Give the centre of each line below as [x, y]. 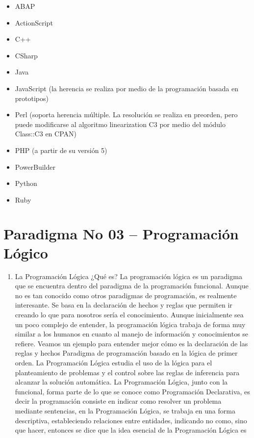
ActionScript [34, 22]
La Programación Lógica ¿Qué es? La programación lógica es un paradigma [128, 276]
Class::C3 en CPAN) [46, 134]
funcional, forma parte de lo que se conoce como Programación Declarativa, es [132, 391]
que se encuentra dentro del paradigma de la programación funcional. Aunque [132, 286]
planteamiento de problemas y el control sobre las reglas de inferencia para [127, 372]
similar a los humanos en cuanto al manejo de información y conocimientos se [132, 334]
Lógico [26, 252]
